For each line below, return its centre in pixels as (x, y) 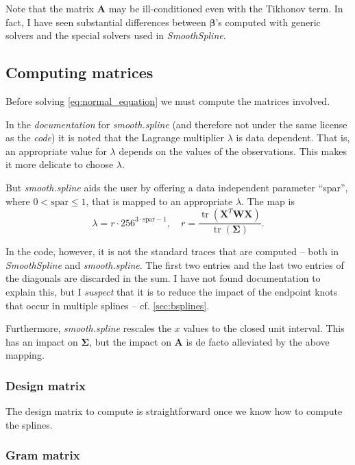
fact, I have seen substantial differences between (106, 22)
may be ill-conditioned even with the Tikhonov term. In (226, 8)
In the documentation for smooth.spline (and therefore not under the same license (176, 124)
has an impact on (42, 341)
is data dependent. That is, (293, 138)
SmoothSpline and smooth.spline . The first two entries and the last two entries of (175, 264)
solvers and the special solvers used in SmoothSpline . (116, 35)
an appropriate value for (56, 151)
